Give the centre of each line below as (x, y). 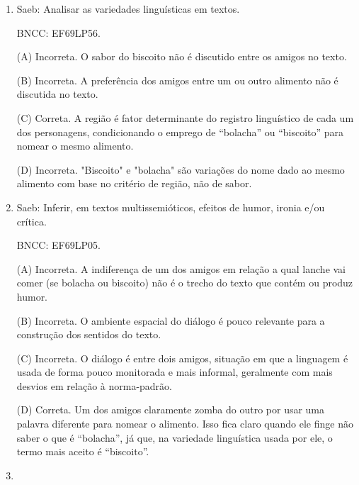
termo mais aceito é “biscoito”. (83, 451)
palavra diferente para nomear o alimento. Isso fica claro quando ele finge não (185, 424)
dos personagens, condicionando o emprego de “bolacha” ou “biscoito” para (180, 132)
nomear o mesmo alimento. (75, 146)
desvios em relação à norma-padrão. (94, 385)
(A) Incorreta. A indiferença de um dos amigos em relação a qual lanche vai (181, 268)
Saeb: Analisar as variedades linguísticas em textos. (128, 9)
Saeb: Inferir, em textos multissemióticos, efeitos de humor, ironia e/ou (171, 207)
